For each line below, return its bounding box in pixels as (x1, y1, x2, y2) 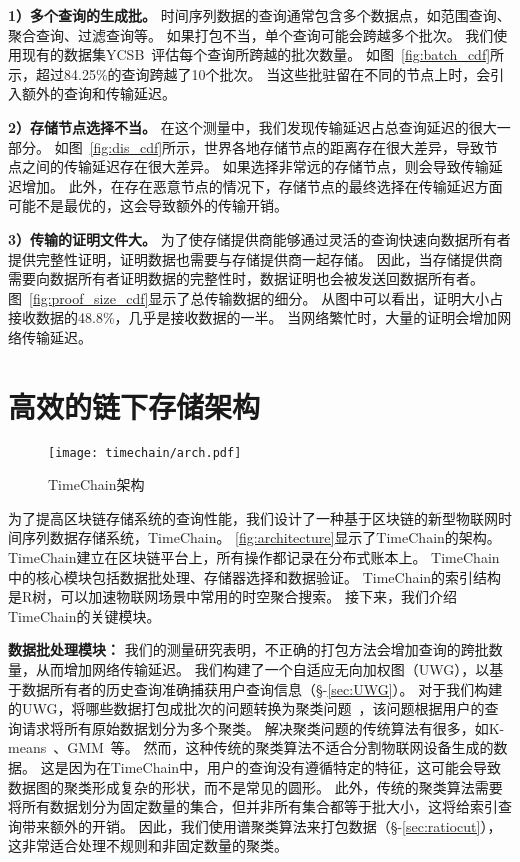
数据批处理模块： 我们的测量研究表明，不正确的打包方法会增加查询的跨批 (8, 639, 489, 660)
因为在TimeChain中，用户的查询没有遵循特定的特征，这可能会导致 (68, 757, 502, 777)
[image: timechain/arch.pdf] (48, 445, 242, 460)
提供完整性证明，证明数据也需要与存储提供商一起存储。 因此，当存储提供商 (8, 248, 503, 269)
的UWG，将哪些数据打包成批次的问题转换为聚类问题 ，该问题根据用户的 (8, 698, 485, 719)
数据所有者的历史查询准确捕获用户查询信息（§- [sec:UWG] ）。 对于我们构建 (21, 678, 503, 699)
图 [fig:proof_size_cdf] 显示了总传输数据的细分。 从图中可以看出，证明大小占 (8, 287, 504, 308)
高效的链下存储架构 (8, 385, 261, 426)
